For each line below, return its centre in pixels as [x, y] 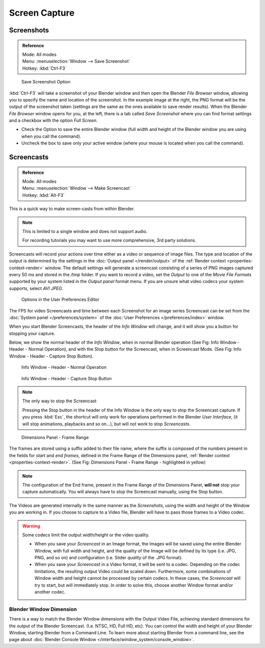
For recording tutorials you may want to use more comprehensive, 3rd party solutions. [109, 240]
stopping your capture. [32, 333]
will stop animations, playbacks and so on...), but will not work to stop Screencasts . [106, 424]
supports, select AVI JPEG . [36, 288]
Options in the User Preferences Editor [60, 300]
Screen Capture [42, 13]
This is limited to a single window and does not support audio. [85, 231]
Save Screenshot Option [46, 82]
